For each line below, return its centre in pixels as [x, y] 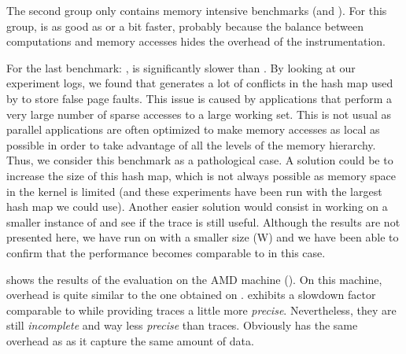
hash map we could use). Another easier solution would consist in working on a [197, 206]
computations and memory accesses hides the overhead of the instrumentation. [196, 41]
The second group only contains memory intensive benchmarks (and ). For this [197, 10]
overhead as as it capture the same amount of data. [130, 340]
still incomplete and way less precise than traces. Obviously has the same [182, 325]
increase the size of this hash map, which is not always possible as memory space [201, 175]
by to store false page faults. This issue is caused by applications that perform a [199, 98]
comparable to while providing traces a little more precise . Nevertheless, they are [201, 310]
